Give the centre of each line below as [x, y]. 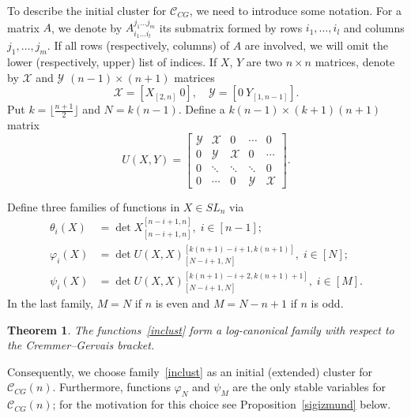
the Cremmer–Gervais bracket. [81, 345]
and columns [374, 27]
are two [264, 61]
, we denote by [87, 27]
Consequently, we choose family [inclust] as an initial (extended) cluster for [190, 371]
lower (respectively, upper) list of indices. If [112, 61]
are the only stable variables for [309, 387]
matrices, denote [355, 61]
